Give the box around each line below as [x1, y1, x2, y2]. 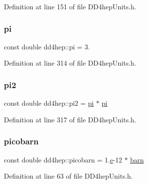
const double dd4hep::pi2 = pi [4, 98, 94, 108]
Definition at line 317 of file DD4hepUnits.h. [4, 114, 136, 124]
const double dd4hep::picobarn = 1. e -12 [4, 154, 122, 164]
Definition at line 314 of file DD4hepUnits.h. [4, 58, 136, 68]
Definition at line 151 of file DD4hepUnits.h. [4, 1, 136, 11]
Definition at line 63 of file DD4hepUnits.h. [4, 171, 133, 181]
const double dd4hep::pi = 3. [4, 41, 90, 51]
